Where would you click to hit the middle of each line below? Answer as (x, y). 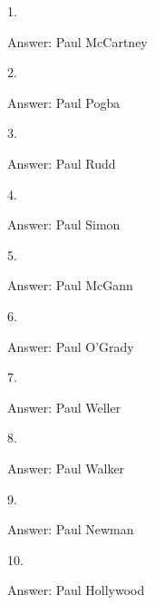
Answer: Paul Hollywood (76, 590)
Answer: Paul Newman (71, 529)
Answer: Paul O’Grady (71, 346)
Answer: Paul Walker (66, 468)
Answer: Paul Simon (64, 224)
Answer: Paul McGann (70, 285)
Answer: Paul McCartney (77, 41)
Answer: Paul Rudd (62, 163)
